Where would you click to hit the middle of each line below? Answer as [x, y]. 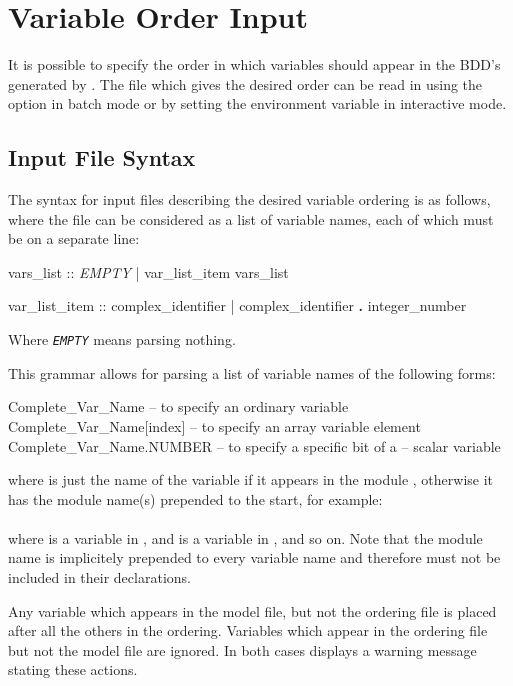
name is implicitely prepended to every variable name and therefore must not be [254, 557]
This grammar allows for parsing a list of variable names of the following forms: [252, 372]
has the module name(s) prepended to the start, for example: [195, 498]
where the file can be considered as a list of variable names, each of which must [251, 218]
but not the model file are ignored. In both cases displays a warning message [242, 649]
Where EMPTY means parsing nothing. [122, 339]
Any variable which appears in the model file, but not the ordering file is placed [252, 610]
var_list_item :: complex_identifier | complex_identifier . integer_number [237, 305]
